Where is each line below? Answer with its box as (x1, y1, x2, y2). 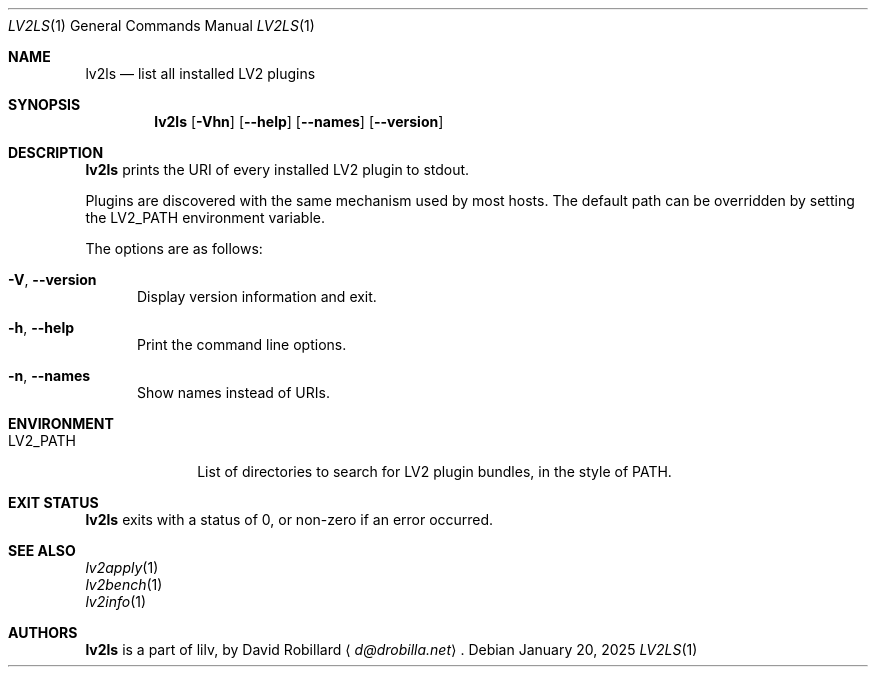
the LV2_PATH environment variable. (85, 209, 326, 226)
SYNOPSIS (8, 96, 81, 113)
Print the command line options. (137, 336, 347, 353)
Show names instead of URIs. (137, 384, 330, 401)
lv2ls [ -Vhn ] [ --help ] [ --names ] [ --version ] (154, 113, 444, 130)
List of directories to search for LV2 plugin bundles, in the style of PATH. (197, 463, 672, 480)
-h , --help (8, 319, 75, 336)
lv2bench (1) (85, 576, 163, 593)
